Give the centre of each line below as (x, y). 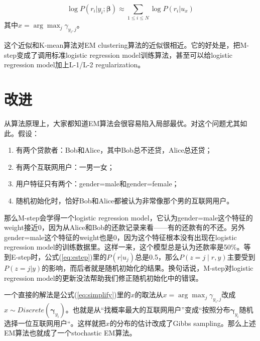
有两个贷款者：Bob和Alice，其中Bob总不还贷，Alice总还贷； (114, 150)
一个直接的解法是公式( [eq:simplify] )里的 (68, 295)
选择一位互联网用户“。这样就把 (55, 323)
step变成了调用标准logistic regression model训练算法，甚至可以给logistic (118, 54)
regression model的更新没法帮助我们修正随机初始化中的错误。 (103, 277)
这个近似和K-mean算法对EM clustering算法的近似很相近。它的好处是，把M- (126, 45)
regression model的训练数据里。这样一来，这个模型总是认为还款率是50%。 (124, 247)
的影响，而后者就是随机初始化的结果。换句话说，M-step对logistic (148, 267)
